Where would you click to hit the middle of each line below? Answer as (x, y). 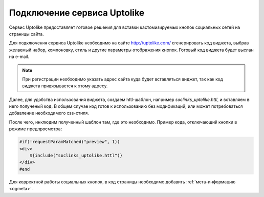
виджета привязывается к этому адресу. (65, 86)
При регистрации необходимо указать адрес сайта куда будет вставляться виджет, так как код (123, 79)
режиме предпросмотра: (35, 129)
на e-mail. (19, 57)
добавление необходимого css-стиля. (49, 113)
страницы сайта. (26, 34)
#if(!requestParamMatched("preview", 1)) (70, 142)
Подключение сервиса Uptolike (77, 13)
